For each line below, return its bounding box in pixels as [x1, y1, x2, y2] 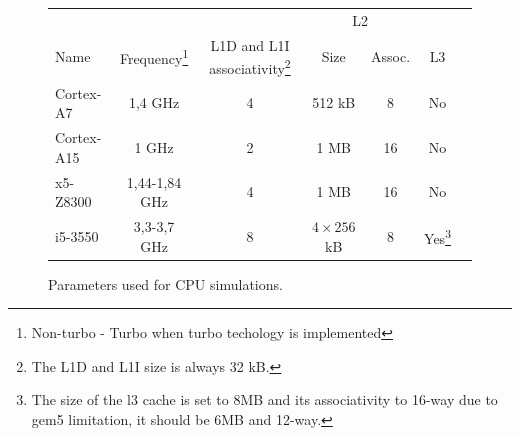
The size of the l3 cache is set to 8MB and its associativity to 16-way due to [31, 389, 498, 410]
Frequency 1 [119, 45, 189, 69]
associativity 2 [209, 55, 291, 78]
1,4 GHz [128, 92, 180, 113]
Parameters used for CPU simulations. [48, 273, 283, 294]
